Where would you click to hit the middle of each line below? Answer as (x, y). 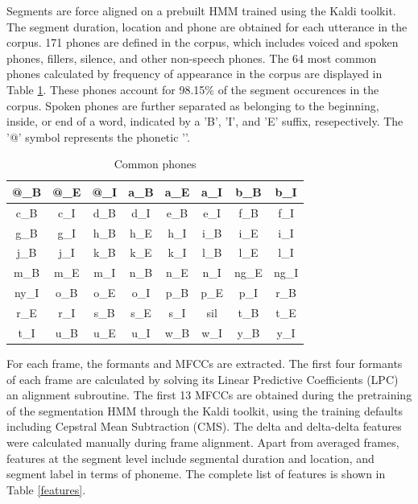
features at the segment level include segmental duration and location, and (190, 458)
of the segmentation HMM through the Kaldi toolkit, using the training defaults (205, 410)
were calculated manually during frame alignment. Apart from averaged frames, (203, 442)
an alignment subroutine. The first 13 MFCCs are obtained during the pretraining (209, 395)
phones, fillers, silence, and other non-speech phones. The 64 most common (192, 58)
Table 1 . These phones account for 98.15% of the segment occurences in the (193, 89)
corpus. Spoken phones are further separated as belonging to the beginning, (193, 105)
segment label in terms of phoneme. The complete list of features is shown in (196, 474)
